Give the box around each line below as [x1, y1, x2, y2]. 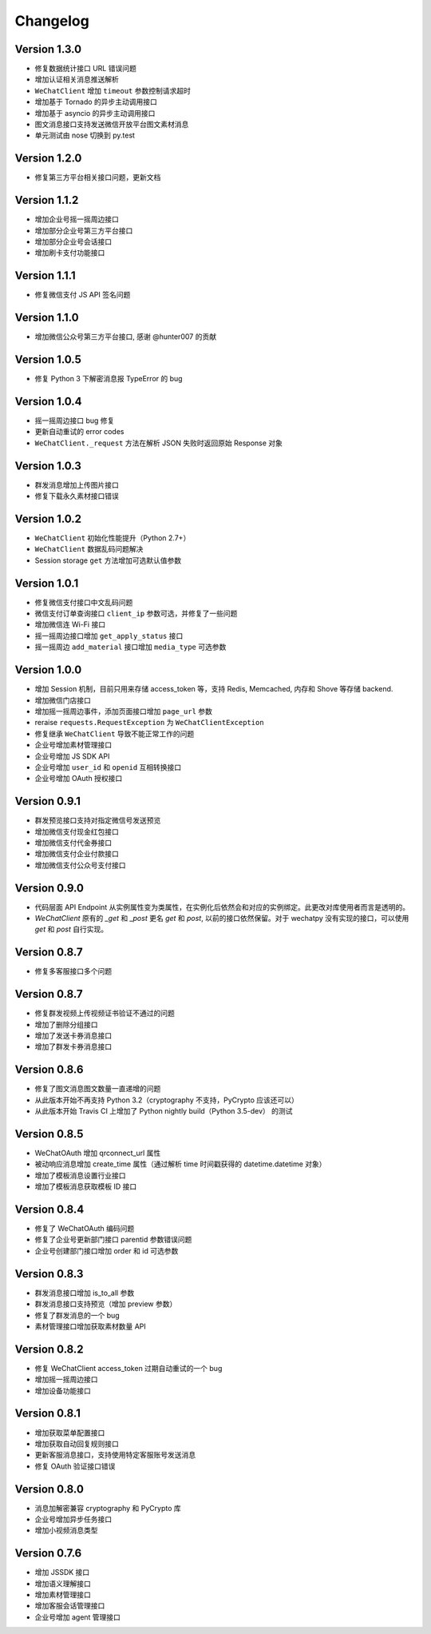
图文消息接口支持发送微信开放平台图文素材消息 [34, 120, 189, 130]
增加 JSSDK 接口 [34, 1568, 90, 1577]
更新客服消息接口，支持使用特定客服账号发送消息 [34, 1450, 196, 1460]
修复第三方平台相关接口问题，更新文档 [34, 173, 161, 182]
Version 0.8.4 [14, 1203, 85, 1216]
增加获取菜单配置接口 [34, 1428, 105, 1437]
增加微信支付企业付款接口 [34, 849, 119, 859]
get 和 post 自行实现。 [34, 924, 109, 935]
